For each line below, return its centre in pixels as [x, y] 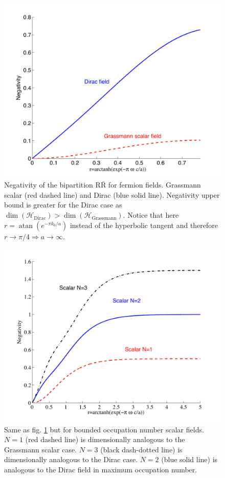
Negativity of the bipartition [49, 185]
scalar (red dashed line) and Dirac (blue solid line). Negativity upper [112, 194]
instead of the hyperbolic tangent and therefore [144, 225]
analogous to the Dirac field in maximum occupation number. [101, 469]
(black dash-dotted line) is [141, 449]
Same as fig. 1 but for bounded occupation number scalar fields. [104, 429]
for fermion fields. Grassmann [154, 185]
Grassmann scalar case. [41, 449]
